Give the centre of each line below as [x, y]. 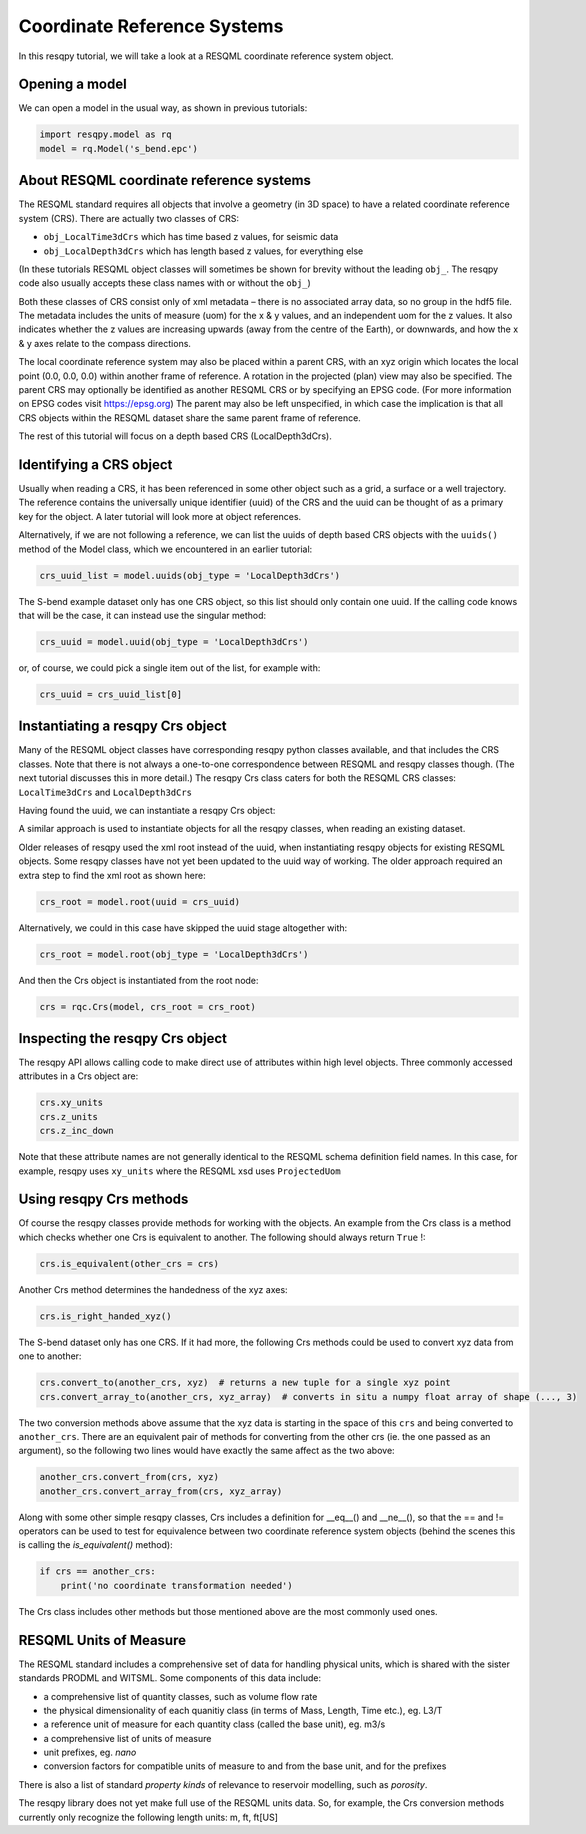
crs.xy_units [71, 1103]
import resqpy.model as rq [105, 134]
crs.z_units [69, 1116]
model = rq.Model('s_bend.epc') [119, 148]
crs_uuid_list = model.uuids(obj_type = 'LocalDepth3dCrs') [190, 575]
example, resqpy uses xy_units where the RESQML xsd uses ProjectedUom [179, 1171]
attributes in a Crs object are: [78, 1076]
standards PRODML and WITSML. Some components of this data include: [170, 1678]
